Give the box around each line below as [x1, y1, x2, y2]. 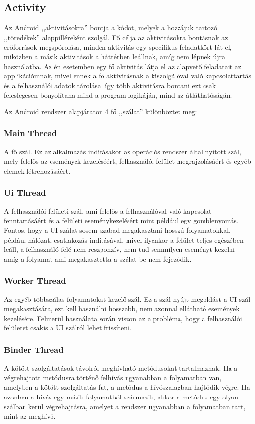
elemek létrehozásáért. [4, 165, 71, 175]
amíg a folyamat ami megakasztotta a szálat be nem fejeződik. [4, 253, 192, 264]
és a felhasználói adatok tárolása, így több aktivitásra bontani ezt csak [4, 80, 216, 90]
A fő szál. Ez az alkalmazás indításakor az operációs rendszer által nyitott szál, [4, 146, 241, 156]
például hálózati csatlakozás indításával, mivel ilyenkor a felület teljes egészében [4, 234, 244, 245]
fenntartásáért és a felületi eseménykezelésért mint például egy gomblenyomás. [4, 215, 239, 225]
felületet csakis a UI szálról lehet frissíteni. [4, 323, 131, 333]
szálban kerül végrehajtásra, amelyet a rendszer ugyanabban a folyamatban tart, [4, 401, 246, 411]
